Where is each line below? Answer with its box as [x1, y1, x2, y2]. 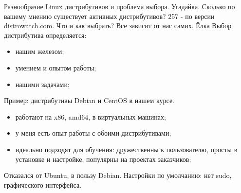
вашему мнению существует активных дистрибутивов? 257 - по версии [4, 11, 215, 21]
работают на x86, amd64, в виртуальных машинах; [15, 111, 166, 122]
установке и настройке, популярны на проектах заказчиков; [15, 154, 191, 164]
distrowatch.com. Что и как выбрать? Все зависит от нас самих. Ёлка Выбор [4, 20, 232, 31]
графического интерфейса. [4, 179, 82, 190]
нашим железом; [15, 46, 64, 56]
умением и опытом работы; [15, 62, 96, 72]
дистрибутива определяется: [4, 30, 87, 40]
